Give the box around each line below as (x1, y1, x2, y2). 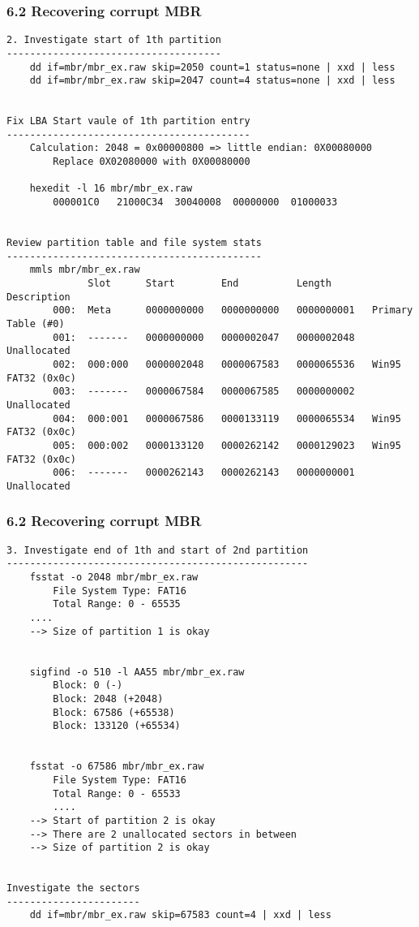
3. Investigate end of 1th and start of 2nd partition (6, 544, 309, 556)
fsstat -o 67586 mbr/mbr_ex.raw (29, 761, 204, 773)
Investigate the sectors (6, 882, 140, 895)
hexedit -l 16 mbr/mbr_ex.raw (29, 183, 193, 195)
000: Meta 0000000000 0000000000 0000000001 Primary (53, 304, 413, 317)
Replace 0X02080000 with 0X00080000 (53, 156, 250, 168)
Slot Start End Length (88, 278, 331, 290)
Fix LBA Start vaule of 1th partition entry (6, 115, 250, 127)
